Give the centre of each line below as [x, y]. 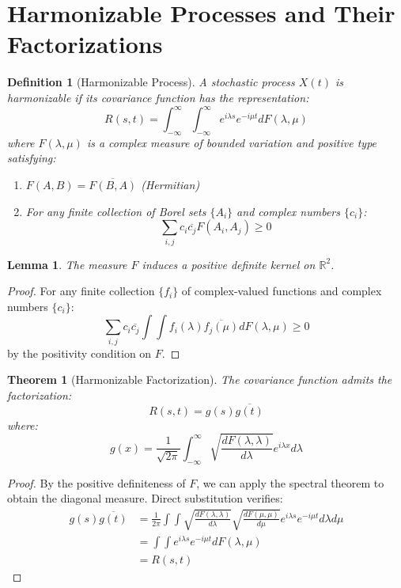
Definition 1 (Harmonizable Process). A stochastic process [151, 82]
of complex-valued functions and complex [282, 291]
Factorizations [85, 44]
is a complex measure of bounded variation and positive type [232, 142]
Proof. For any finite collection [81, 291]
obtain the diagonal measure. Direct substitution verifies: [145, 498]
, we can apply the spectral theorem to [290, 482]
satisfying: [32, 158]
